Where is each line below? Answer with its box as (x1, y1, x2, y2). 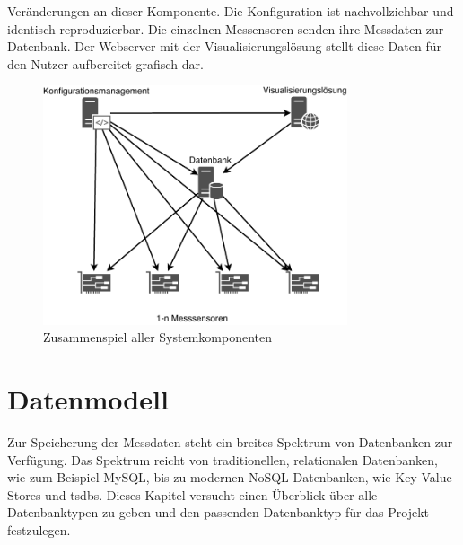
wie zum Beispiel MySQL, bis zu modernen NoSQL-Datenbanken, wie (7, 468, 391, 487)
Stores (7, 485, 41, 504)
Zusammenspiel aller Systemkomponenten (43, 328, 272, 347)
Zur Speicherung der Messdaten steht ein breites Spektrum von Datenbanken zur (7, 432, 453, 451)
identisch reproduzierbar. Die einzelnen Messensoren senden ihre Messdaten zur (7, 19, 444, 38)
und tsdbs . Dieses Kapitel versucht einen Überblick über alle (45, 485, 378, 504)
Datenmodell (7, 381, 169, 417)
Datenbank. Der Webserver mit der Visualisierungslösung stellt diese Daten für (7, 37, 441, 56)
